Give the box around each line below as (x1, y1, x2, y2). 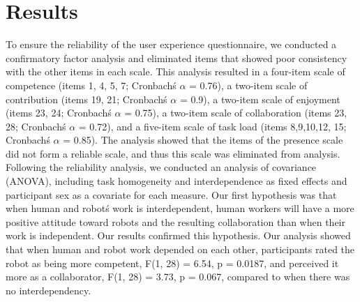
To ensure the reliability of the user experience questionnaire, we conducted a (6, 37, 337, 52)
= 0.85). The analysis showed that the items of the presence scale (63, 133, 343, 147)
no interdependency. (6, 282, 91, 297)
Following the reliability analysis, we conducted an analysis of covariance (6, 160, 317, 174)
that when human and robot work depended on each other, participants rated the (6, 242, 355, 257)
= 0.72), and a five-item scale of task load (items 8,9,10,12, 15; (78, 119, 347, 133)
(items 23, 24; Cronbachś (6, 105, 112, 120)
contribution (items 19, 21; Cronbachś (6, 91, 167, 106)
